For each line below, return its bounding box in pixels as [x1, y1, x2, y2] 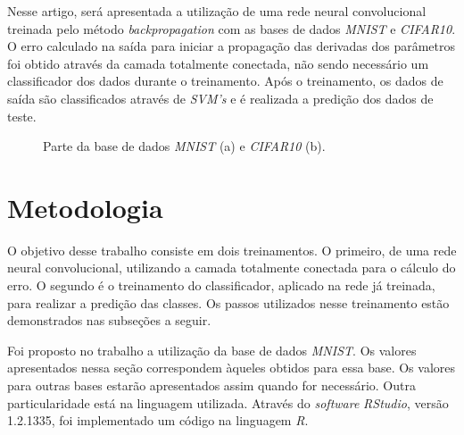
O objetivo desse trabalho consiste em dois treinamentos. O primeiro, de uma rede [7, 240, 457, 259]
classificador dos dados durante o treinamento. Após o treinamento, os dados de [7, 71, 443, 90]
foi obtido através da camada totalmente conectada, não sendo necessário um [7, 54, 429, 72]
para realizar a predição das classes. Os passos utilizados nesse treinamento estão [7, 293, 450, 312]
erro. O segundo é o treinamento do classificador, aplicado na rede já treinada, [7, 276, 435, 295]
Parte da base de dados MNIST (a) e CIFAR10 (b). [43, 137, 326, 155]
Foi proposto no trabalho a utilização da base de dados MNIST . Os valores [7, 340, 417, 359]
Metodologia [7, 188, 163, 225]
